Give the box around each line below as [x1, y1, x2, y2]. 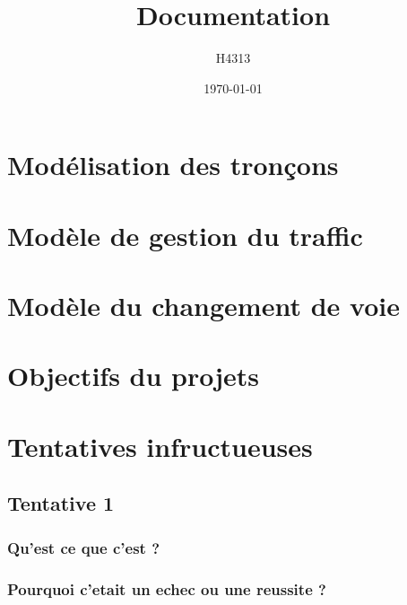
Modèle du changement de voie [7, 287, 400, 324]
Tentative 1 [7, 489, 115, 517]
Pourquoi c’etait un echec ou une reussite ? [7, 577, 326, 600]
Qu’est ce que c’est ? [7, 536, 160, 558]
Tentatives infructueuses [7, 427, 313, 464]
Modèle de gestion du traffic [7, 216, 363, 253]
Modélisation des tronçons [7, 146, 339, 183]
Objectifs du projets [7, 357, 260, 394]
